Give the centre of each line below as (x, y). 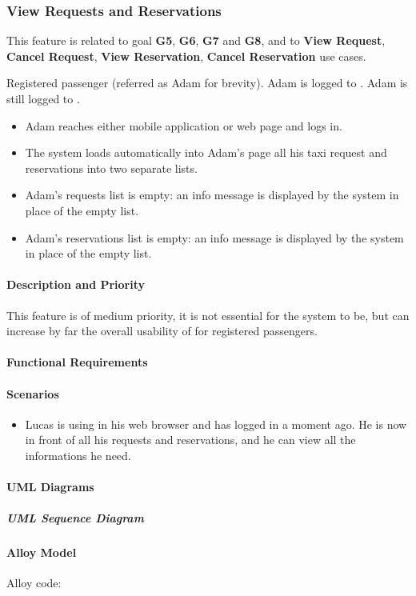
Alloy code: (34, 583)
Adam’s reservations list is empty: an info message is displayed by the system (214, 237)
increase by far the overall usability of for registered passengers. (162, 331)
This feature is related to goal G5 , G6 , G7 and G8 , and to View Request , (196, 40)
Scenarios (33, 393)
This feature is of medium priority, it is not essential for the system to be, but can (208, 315)
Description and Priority (76, 284)
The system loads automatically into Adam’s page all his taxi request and (206, 152)
